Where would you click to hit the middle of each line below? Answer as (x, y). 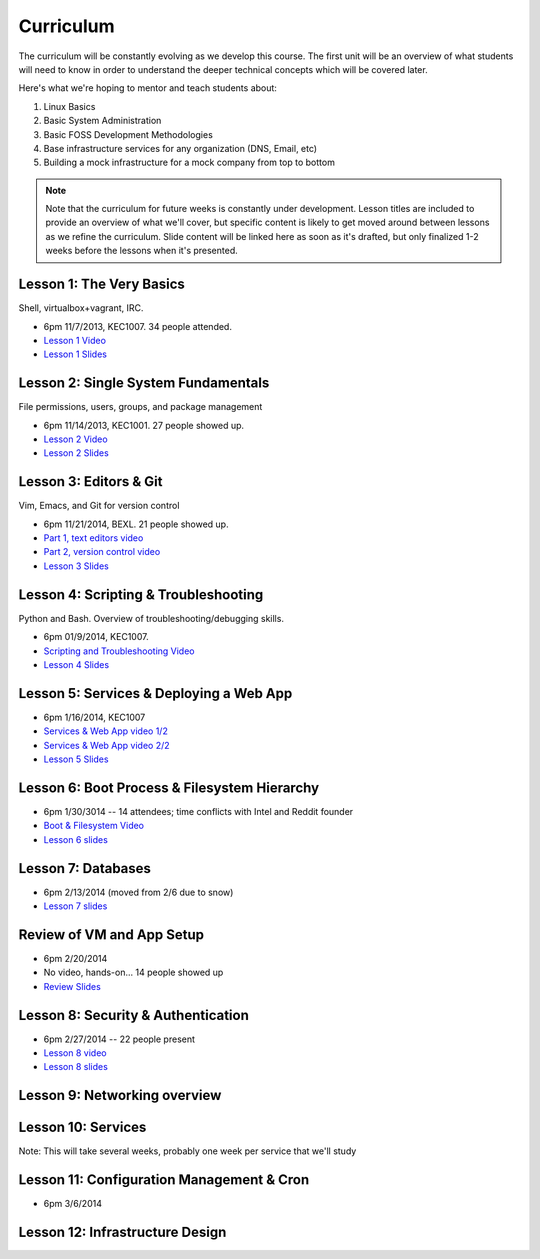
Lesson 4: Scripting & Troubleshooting (141, 594)
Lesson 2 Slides (76, 453)
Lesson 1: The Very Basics (101, 284)
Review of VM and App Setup (111, 934)
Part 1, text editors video (93, 538)
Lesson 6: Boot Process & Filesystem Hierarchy (169, 787)
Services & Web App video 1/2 (106, 731)
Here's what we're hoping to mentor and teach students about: (147, 88)
